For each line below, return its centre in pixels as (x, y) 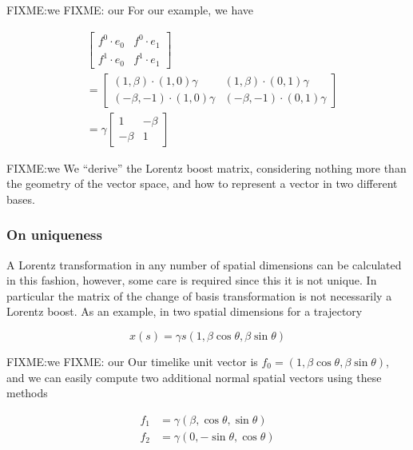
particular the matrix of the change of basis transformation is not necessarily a (199, 295)
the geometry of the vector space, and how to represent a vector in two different (202, 183)
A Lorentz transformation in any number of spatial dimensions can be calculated (204, 264)
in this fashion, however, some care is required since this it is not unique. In (192, 280)
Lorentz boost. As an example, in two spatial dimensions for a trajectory (185, 311)
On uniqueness (54, 235)
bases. (21, 199)
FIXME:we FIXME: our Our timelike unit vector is (132, 362)
